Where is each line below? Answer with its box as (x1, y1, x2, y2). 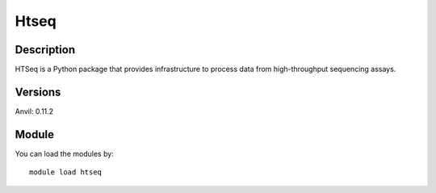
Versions (15, 85, 61, 99)
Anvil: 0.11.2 (15, 106, 54, 116)
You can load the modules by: (15, 149, 115, 158)
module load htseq (29, 168, 103, 177)
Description (15, 43, 76, 57)
